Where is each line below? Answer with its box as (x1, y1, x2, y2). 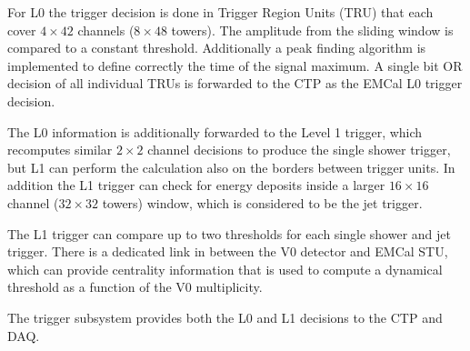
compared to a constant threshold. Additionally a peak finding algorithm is (7, 38, 426, 57)
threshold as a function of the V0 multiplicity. (7, 277, 263, 296)
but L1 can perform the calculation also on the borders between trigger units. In (7, 157, 455, 176)
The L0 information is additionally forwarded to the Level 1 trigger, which (7, 122, 423, 141)
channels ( (77, 20, 135, 39)
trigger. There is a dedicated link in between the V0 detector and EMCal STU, (7, 242, 448, 261)
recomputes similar (7, 140, 113, 159)
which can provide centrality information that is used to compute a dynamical (7, 259, 443, 278)
